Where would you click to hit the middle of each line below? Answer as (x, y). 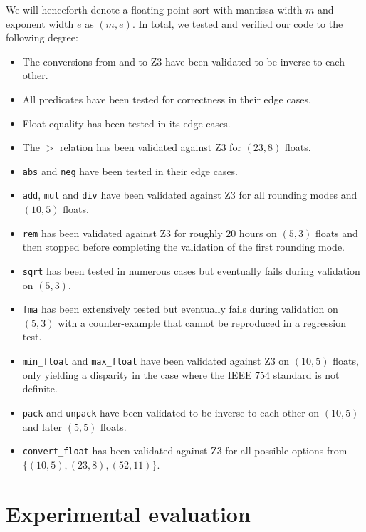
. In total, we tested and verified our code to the (237, 23)
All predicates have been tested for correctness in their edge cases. (167, 99)
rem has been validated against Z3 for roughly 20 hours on (150, 233)
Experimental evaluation (128, 513)
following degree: (42, 37)
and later (42, 426)
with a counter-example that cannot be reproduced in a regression (202, 322)
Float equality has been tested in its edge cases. (126, 123)
